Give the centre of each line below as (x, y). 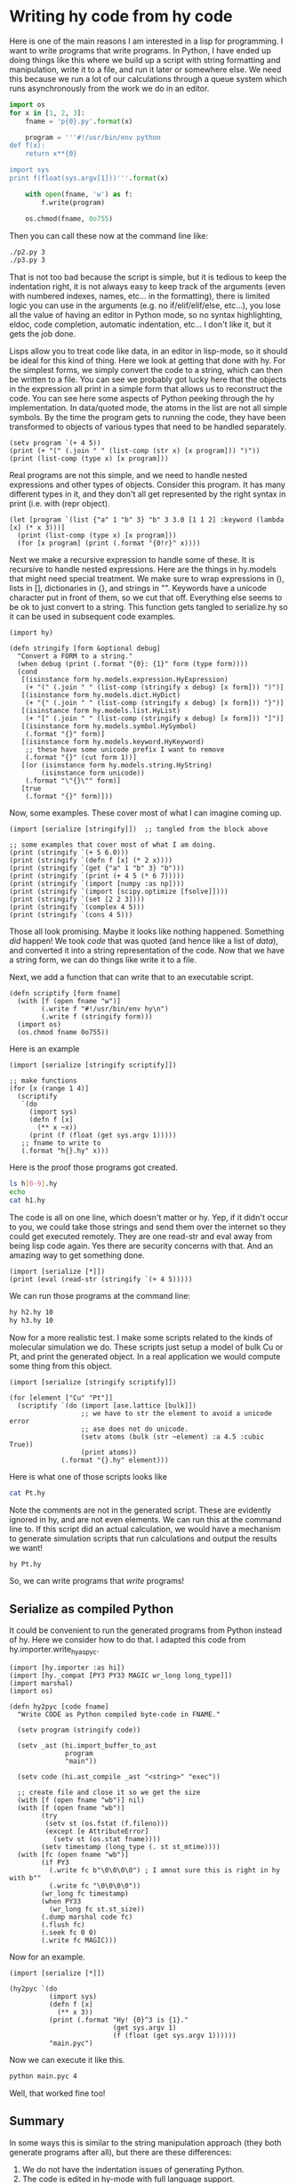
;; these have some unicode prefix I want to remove (125, 750)
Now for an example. (48, 1957)
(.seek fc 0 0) (69, 1933)
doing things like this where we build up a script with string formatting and (145, 60)
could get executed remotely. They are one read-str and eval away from (141, 1236)
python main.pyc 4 (43, 2076)
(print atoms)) (109, 1452)
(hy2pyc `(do (33, 1989)
